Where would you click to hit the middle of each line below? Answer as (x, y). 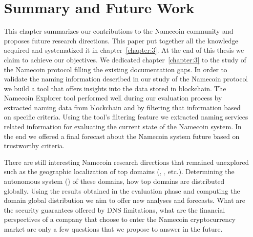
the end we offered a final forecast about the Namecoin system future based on (122, 136)
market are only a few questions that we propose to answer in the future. (113, 229)
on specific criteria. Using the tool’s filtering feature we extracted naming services (126, 117)
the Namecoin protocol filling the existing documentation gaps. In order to (116, 69)
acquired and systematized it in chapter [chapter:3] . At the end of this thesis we (124, 50)
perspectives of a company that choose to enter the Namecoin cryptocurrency (120, 219)
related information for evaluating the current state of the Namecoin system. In (123, 127)
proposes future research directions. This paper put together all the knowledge (121, 40)
